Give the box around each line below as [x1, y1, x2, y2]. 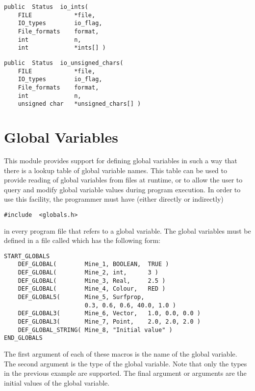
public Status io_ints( [4, 3, 88, 10]
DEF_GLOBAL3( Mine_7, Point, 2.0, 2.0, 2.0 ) [18, 318, 201, 326]
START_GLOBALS [4, 252, 50, 260]
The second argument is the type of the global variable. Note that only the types [4, 358, 247, 368]
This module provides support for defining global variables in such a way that [4, 155, 237, 165]
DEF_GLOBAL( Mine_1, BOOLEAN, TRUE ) [18, 261, 169, 268]
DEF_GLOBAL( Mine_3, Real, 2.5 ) [18, 277, 166, 284]
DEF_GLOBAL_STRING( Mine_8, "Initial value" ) [18, 326, 173, 333]
